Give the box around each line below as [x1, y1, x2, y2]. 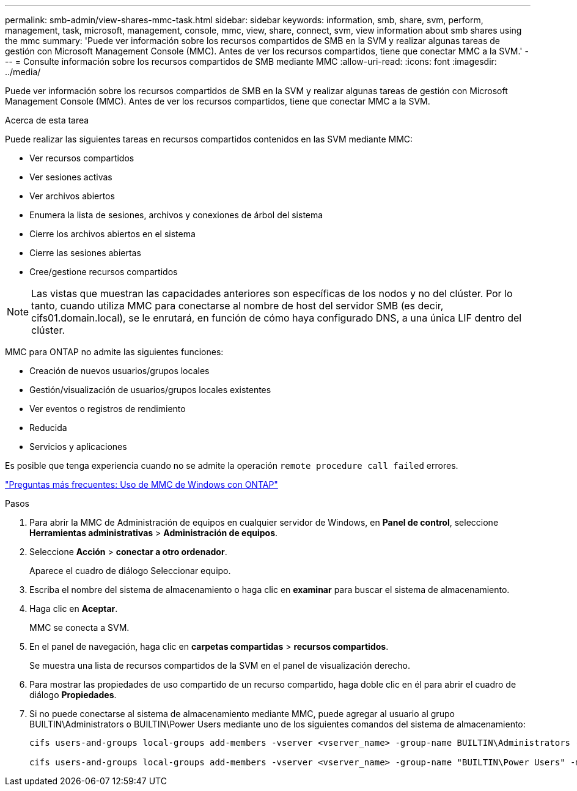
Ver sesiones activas [29, 172, 112, 182]
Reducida [29, 422, 67, 433]
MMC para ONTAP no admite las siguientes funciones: [5, 347, 224, 357]
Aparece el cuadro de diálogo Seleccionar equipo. [29, 565, 231, 576]
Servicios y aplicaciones [29, 441, 127, 452]
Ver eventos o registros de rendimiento [29, 403, 186, 414]
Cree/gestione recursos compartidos [29, 267, 178, 277]
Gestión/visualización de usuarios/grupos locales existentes [29, 384, 271, 395]
